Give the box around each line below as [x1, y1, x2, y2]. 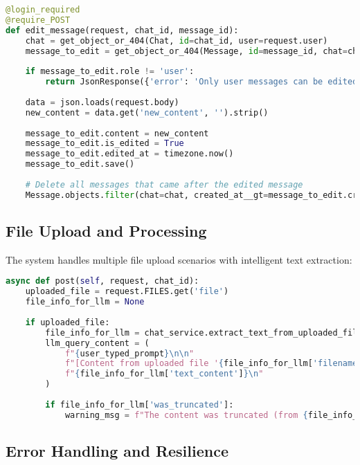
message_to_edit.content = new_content [25, 128, 209, 138]
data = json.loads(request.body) [25, 97, 179, 107]
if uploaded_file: [25, 317, 110, 327]
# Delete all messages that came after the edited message [25, 179, 303, 190]
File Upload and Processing [6, 220, 207, 241]
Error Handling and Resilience [6, 440, 228, 462]
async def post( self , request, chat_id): [6, 276, 199, 286]
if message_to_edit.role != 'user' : [25, 66, 195, 77]
